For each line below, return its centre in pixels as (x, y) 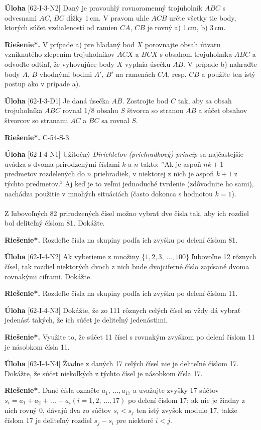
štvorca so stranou (155, 110)
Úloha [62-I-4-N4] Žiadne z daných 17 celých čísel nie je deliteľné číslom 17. (122, 363)
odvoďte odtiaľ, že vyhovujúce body (59, 64)
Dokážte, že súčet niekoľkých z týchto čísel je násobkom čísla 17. (104, 373)
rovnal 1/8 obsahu (90, 110)
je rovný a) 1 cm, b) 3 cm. (186, 27)
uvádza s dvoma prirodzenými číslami (62, 164)
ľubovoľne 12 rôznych (224, 256)
